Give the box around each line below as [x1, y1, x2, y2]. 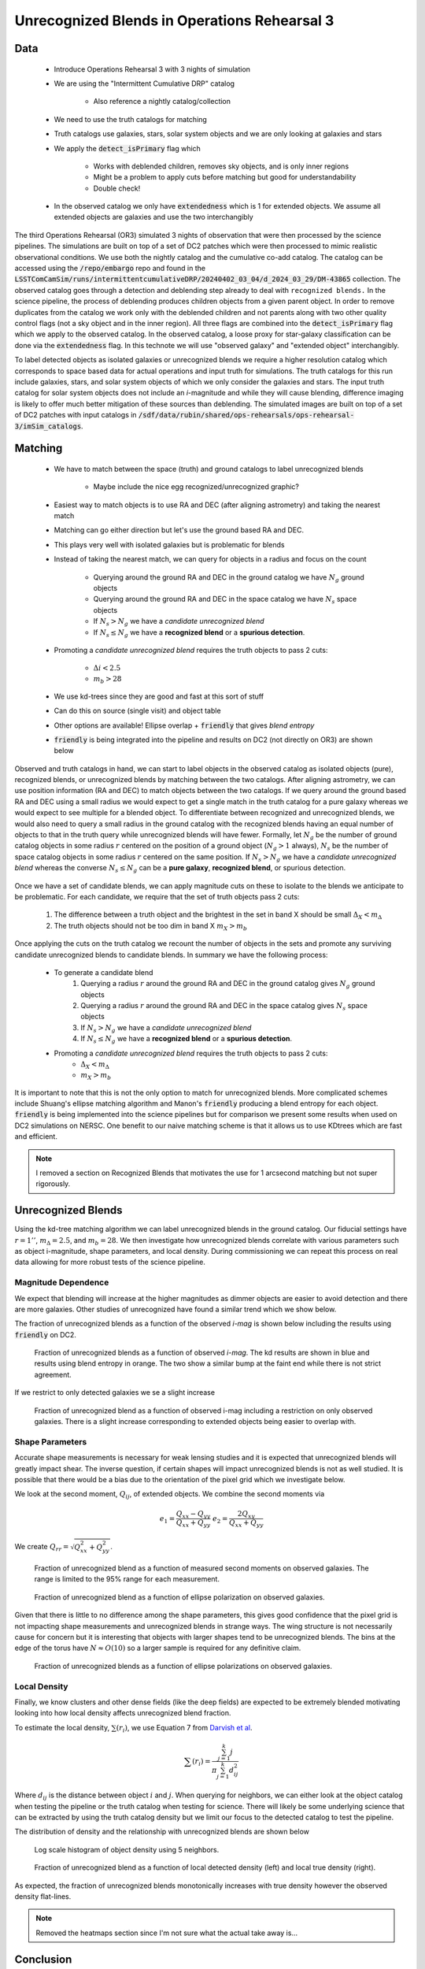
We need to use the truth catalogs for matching [54, 114, 208, 124]
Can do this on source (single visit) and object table [54, 706, 221, 716]
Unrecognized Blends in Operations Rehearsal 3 [14, 12, 334, 29]
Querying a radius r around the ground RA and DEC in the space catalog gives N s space [80, 1001, 368, 1012]
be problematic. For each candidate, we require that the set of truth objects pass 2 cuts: [14, 892, 300, 901]
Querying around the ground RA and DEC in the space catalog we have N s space [93, 595, 357, 606]
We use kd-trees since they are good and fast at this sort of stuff [54, 692, 264, 701]
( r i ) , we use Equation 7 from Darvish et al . [116, 1722, 253, 1734]
